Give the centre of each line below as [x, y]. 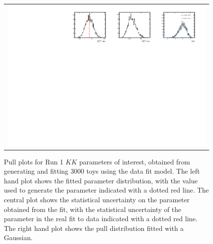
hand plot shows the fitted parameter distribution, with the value [101, 180]
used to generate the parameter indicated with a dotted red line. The [106, 190]
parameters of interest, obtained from [135, 161]
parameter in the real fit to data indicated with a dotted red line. [101, 219]
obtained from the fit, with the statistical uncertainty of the [93, 209]
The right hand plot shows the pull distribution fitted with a [94, 228]
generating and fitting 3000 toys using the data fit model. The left [102, 171]
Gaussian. [18, 237]
